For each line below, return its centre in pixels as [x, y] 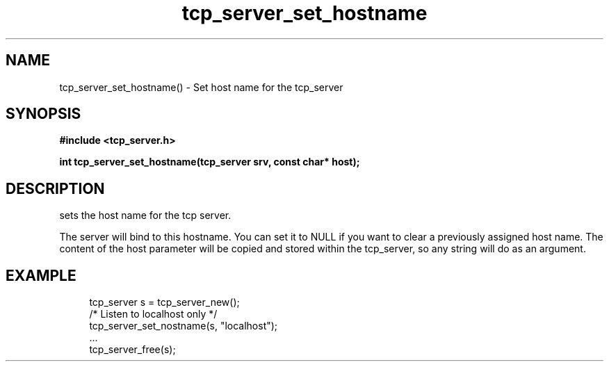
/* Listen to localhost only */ [153, 314]
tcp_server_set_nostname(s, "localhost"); [184, 326]
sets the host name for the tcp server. [145, 215]
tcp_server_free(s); [132, 350]
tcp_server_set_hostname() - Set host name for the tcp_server [201, 87]
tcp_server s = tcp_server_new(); [164, 302]
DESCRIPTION [55, 188]
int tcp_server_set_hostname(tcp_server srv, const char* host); [210, 162]
